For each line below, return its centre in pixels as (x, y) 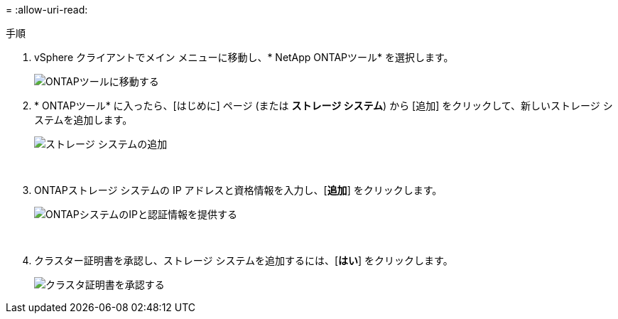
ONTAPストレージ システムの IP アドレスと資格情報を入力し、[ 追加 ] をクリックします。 (238, 190)
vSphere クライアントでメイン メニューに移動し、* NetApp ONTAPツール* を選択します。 (244, 57)
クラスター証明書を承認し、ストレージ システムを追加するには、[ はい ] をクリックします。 (244, 260)
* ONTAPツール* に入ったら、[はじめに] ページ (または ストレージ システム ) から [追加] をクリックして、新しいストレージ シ (324, 106)
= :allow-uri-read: (47, 10)
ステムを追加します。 (83, 120)
